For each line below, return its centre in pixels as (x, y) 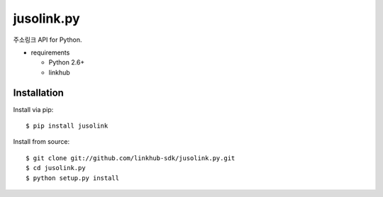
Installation (38, 92)
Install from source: (41, 142)
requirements (50, 52)
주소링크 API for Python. (48, 40)
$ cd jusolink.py (56, 168)
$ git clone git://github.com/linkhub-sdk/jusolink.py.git (131, 158)
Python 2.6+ (67, 62)
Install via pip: (33, 109)
